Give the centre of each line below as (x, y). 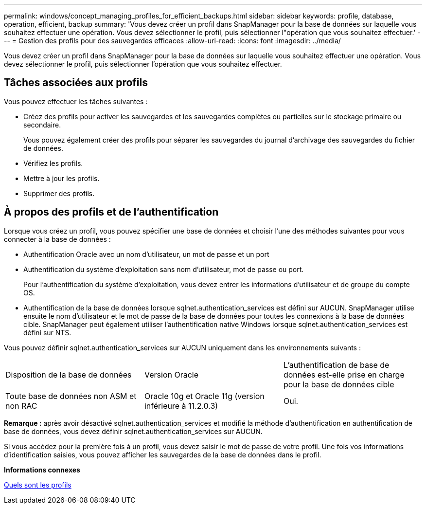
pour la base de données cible (339, 384)
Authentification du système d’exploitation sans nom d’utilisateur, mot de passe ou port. (164, 269)
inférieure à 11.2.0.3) (181, 406)
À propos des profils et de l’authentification (111, 212)
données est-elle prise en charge (344, 374)
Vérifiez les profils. (53, 163)
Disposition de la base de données (69, 374)
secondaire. (42, 125)
